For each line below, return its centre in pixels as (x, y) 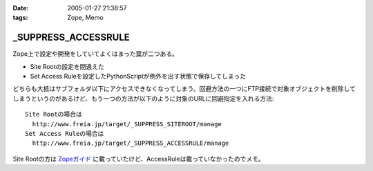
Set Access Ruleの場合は (65, 134)
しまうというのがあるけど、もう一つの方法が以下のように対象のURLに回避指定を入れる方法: (143, 98)
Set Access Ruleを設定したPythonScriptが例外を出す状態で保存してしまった (138, 77)
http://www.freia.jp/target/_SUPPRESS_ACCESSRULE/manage (131, 143)
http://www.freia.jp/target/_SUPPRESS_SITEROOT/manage (127, 124)
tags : (20, 18)
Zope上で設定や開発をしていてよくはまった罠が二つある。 (96, 54)
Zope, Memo (85, 18)
